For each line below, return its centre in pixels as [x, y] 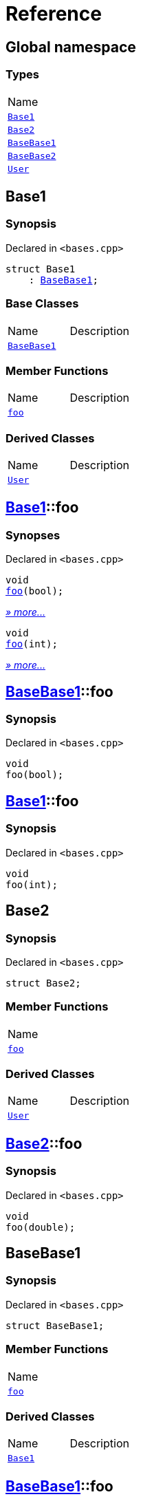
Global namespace [71, 47]
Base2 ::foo [44, 1143]
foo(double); [41, 1227]
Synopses [33, 535]
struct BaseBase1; [55, 1325]
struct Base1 [41, 269]
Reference [54, 14]
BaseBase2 [32, 155]
